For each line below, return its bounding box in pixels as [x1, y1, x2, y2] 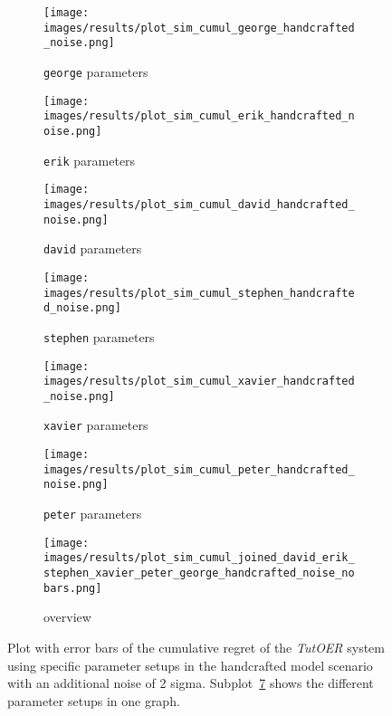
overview [43, 607, 91, 626]
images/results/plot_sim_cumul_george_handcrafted [43, 21, 355, 34]
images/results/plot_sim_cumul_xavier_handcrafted [43, 375, 355, 388]
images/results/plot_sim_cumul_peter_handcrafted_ [43, 463, 355, 476]
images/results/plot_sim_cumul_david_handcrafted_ [43, 197, 355, 211]
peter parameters [43, 504, 142, 523]
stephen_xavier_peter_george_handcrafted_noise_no [43, 567, 355, 580]
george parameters [43, 62, 148, 81]
